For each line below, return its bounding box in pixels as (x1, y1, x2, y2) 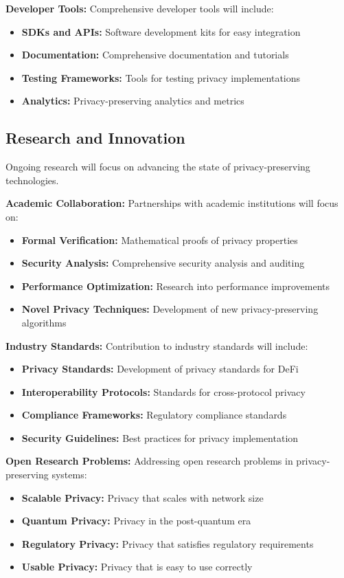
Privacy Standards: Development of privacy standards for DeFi (21, 362, 299, 376)
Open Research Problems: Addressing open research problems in (5, 454, 293, 468)
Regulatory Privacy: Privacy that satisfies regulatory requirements (21, 536, 314, 551)
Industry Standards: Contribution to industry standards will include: (5, 338, 308, 353)
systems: (51, 467, 87, 482)
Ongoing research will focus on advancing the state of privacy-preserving (5, 159, 310, 174)
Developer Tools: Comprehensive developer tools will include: (5, 1, 274, 15)
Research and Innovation (5, 127, 185, 148)
